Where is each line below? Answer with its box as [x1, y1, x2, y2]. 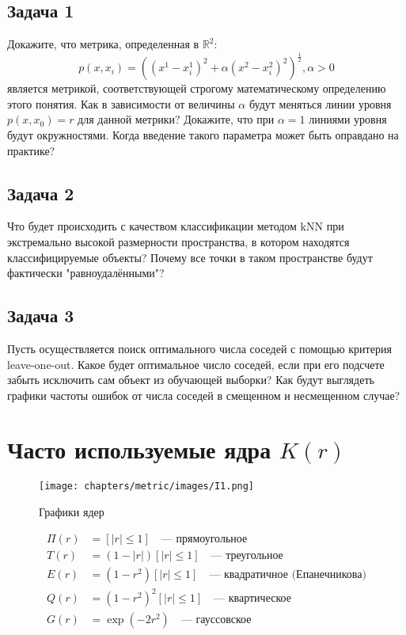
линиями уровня [309, 111, 387, 127]
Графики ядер [39, 504, 104, 520]
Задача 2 [7, 181, 74, 205]
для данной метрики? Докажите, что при [78, 111, 275, 127]
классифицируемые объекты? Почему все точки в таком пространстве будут [7, 249, 373, 265]
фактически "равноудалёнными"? [7, 264, 165, 281]
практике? [7, 142, 55, 158]
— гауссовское [180, 614, 252, 626]
